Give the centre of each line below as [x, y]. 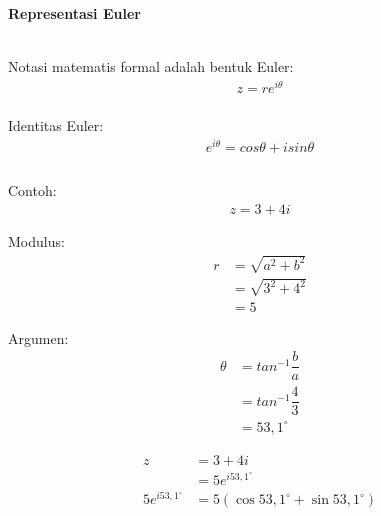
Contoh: [32, 190]
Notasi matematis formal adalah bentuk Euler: [151, 66]
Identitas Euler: [56, 124]
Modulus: [36, 240]
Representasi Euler [74, 13]
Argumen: [38, 337]
